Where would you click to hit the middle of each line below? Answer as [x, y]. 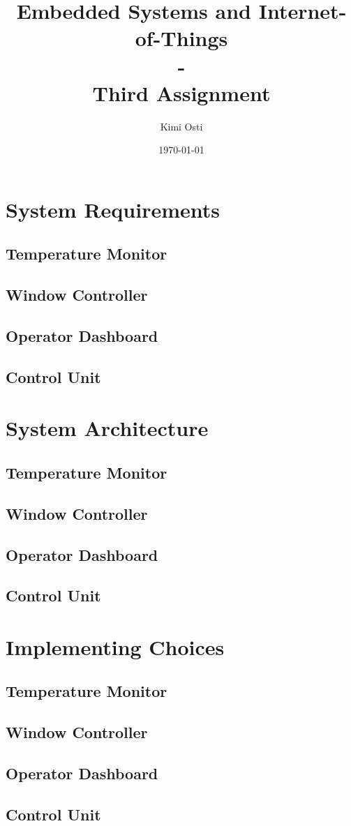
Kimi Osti [181, 126]
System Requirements [113, 209]
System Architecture [107, 428]
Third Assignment [181, 92]
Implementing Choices [115, 646]
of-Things [181, 38]
